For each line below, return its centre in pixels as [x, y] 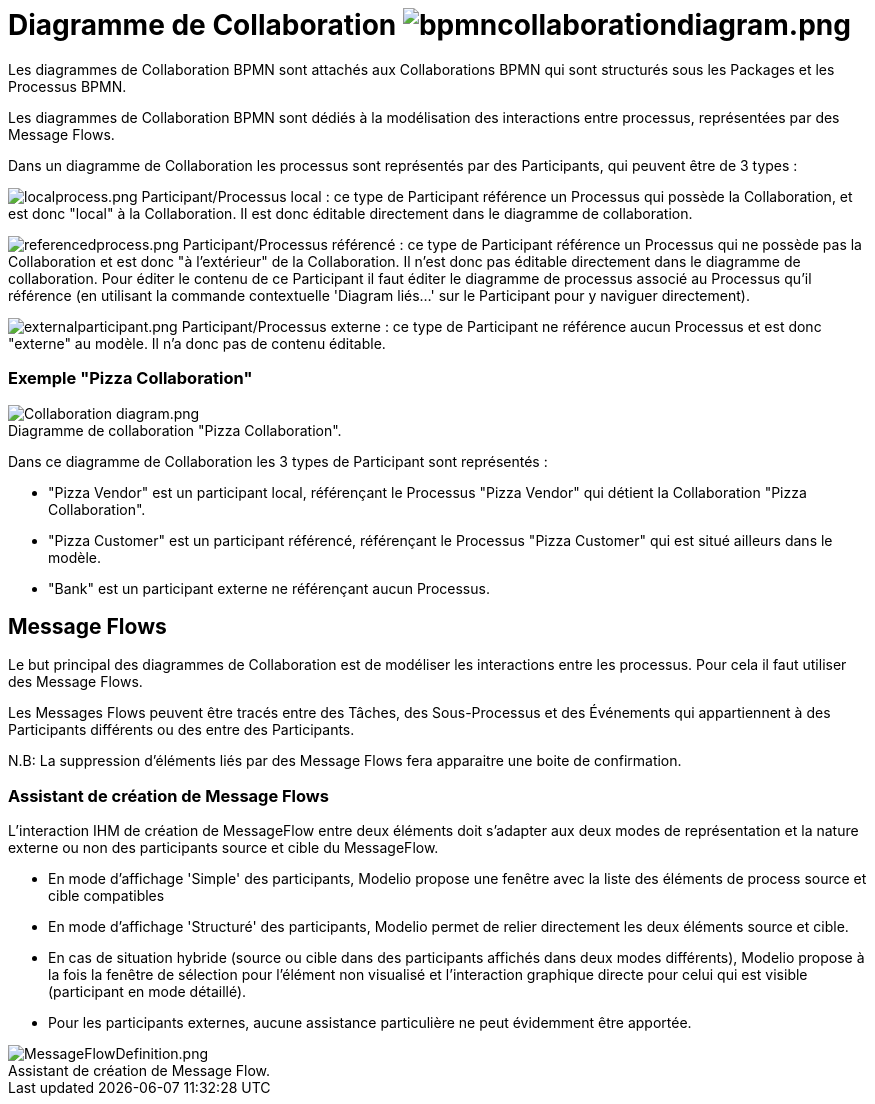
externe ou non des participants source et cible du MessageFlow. [223, 848]
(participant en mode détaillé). [147, 992]
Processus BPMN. [67, 86]
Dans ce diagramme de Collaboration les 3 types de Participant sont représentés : [278, 461]
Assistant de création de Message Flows [168, 795]
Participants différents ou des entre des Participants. [181, 730]
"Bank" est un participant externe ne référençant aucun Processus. [269, 588]
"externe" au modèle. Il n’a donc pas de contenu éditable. [197, 343]
